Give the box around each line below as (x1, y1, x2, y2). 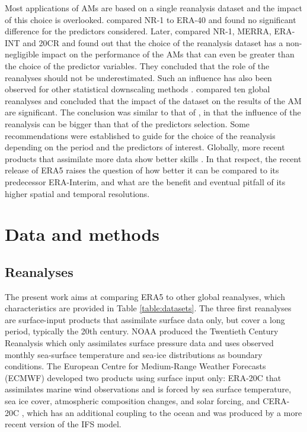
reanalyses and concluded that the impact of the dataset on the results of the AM (5, 94, 302, 107)
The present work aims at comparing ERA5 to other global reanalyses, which (5, 290, 285, 302)
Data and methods (5, 222, 159, 246)
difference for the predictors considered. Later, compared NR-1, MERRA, (5, 25, 271, 37)
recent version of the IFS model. (5, 418, 121, 430)
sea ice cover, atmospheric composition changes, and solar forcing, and (5, 395, 260, 407)
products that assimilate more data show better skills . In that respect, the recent (5, 152, 302, 165)
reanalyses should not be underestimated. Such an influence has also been (5, 71, 272, 83)
